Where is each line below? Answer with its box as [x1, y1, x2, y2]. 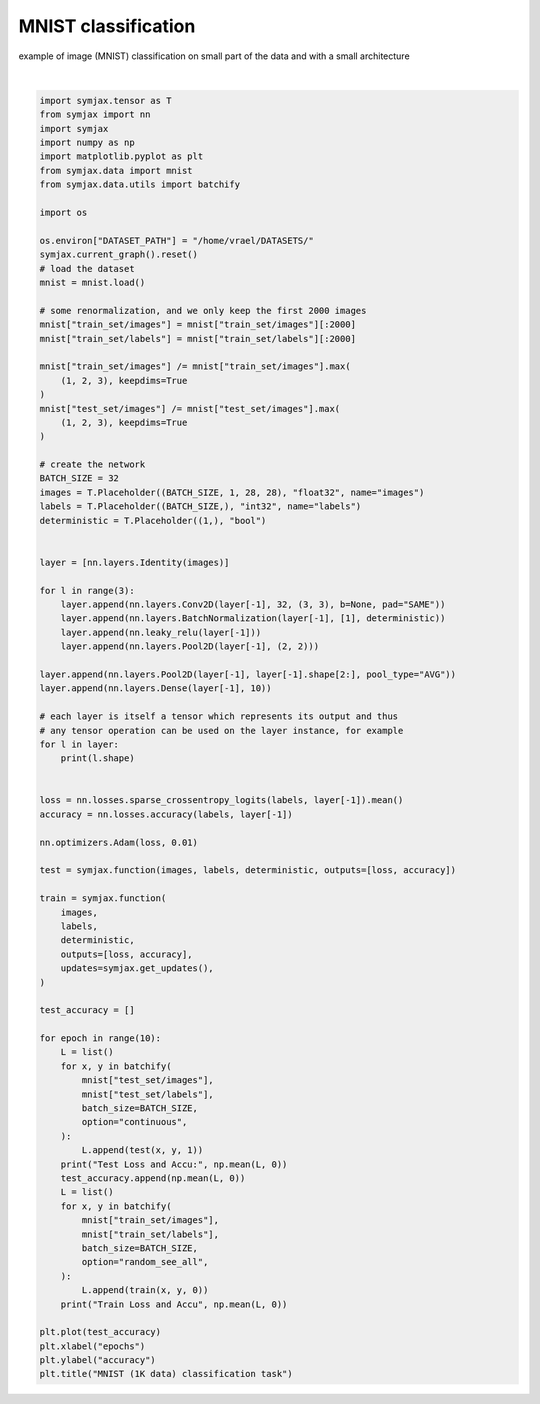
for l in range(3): [39, 585, 135, 596]
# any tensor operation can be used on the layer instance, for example [39, 725, 404, 736]
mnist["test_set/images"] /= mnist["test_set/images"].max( [39, 403, 341, 414]
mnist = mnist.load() [39, 277, 146, 288]
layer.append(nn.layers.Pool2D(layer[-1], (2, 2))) [60, 641, 320, 652]
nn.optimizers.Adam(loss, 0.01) [39, 836, 199, 848]
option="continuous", [81, 1116, 188, 1128]
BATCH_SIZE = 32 [39, 473, 120, 484]
